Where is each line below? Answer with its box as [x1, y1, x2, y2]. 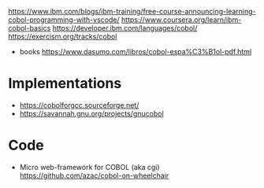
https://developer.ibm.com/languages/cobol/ [52, 24, 198, 32]
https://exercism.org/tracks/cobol [8, 31, 117, 41]
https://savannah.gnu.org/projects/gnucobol [19, 109, 164, 118]
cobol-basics [8, 24, 51, 32]
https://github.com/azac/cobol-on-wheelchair [19, 171, 169, 180]
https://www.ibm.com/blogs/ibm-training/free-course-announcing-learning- [8, 7, 256, 16]
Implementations [8, 75, 122, 93]
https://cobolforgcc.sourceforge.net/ [19, 100, 139, 109]
